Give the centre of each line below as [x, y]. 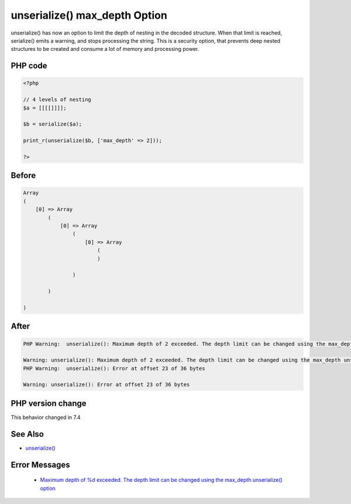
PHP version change [49, 403]
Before [23, 176]
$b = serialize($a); [52, 124]
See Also [27, 434]
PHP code [29, 66]
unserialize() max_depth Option [89, 15]
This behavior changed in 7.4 [46, 417]
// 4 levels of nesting [57, 100]
